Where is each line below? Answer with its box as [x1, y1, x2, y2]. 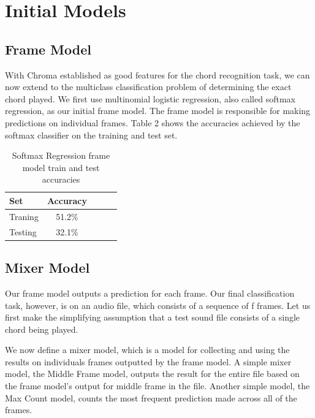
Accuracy [47, 194, 87, 207]
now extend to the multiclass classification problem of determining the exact [5, 80, 292, 93]
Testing [9, 225, 37, 238]
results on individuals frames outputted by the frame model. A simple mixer [5, 355, 292, 368]
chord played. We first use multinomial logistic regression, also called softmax [5, 92, 295, 105]
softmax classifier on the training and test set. [5, 128, 178, 141]
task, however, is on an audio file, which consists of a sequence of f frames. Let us [5, 298, 311, 311]
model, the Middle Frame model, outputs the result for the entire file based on [5, 367, 300, 380]
